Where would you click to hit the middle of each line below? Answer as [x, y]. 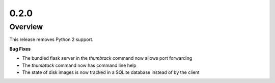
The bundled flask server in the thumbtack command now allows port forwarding [107, 58]
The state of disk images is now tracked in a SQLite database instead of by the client [111, 72]
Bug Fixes [20, 49]
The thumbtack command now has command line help [79, 65]
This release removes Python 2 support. [51, 39]
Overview [26, 27]
